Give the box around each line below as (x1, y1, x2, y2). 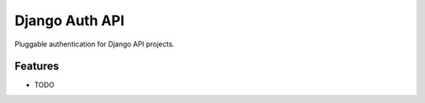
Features (14, 60, 59, 73)
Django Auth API (14, 12, 125, 29)
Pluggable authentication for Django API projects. (14, 39, 175, 49)
